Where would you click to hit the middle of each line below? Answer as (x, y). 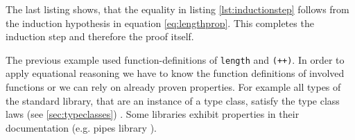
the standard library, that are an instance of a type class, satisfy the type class (173, 100)
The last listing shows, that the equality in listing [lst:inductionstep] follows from (177, 9)
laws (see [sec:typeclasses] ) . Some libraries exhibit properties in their (153, 114)
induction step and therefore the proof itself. (100, 36)
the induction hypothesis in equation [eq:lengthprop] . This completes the (160, 23)
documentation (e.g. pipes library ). (81, 127)
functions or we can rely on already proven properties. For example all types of (173, 87)
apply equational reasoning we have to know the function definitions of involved (175, 73)
